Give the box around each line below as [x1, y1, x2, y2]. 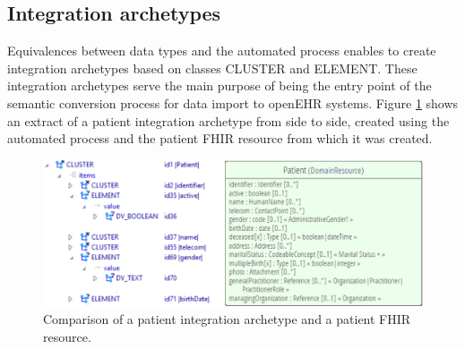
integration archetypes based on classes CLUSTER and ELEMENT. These [7, 58, 418, 77]
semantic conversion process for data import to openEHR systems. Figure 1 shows [7, 93, 459, 112]
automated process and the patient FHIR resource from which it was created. [7, 129, 433, 148]
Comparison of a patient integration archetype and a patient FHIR [43, 309, 411, 328]
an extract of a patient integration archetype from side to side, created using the [7, 111, 450, 130]
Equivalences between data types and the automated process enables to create [7, 41, 436, 60]
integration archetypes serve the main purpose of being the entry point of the [7, 76, 432, 95]
